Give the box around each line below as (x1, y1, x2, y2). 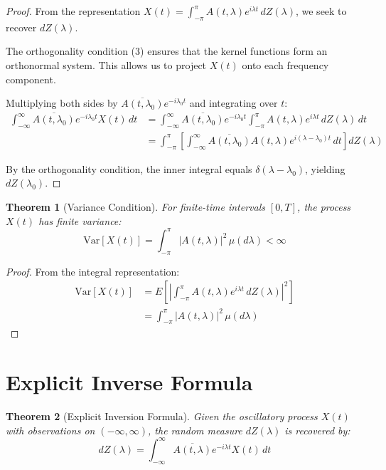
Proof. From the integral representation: (6, 263, 180, 278)
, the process (297, 199, 351, 214)
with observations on (6, 422, 95, 437)
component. (6, 71, 56, 86)
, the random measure (148, 422, 242, 437)
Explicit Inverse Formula (6, 367, 253, 397)
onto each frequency (242, 57, 329, 72)
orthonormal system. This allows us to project (6, 57, 207, 72)
